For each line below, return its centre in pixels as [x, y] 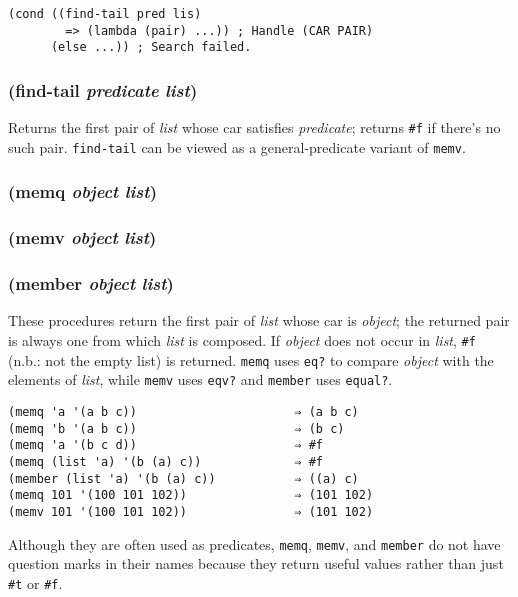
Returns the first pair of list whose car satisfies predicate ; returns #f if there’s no [254, 127]
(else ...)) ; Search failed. [151, 47]
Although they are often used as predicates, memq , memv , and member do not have [254, 543]
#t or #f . [35, 582]
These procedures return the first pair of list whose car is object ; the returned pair [259, 320]
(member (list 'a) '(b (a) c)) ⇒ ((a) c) [183, 478]
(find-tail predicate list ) [103, 89]
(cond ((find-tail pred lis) [105, 14]
